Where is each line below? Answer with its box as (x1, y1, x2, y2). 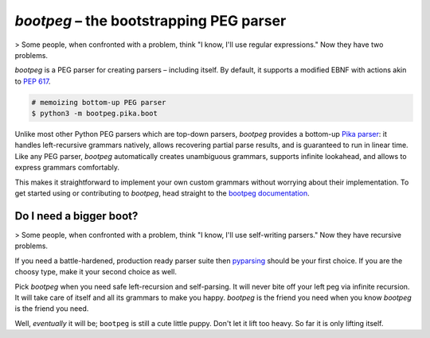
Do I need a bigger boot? (14, 209, 139, 223)
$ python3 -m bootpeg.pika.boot (31, 109, 158, 118)
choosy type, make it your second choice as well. (14, 267, 177, 277)
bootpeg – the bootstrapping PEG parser (14, 12, 287, 29)
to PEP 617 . (14, 76, 51, 86)
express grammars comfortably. (14, 163, 119, 173)
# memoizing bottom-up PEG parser (31, 98, 166, 107)
